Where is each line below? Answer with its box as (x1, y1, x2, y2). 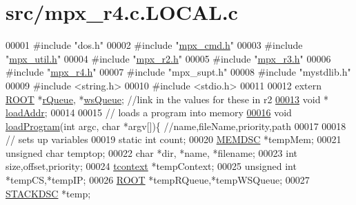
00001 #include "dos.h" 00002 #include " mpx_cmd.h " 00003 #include (6, 38, 303, 52)
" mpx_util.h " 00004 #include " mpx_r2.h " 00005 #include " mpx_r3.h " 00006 (6, 51, 331, 65)
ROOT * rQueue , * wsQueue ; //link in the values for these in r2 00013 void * (6, 91, 329, 106)
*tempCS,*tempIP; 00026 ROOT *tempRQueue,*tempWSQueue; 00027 (6, 173, 310, 187)
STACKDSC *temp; (6, 186, 91, 200)
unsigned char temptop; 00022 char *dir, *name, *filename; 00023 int (6, 145, 297, 160)
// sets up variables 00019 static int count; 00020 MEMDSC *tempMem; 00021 (6, 132, 342, 147)
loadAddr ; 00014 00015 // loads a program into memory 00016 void (6, 105, 292, 120)
